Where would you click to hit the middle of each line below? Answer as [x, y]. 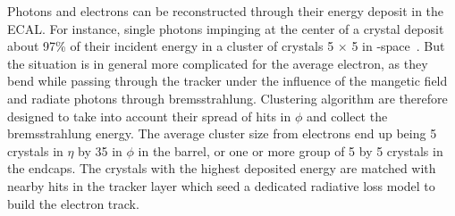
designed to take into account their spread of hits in [149, 116]
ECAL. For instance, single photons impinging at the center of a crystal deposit [226, 28]
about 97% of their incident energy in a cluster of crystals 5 [171, 46]
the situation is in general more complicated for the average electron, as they [218, 63]
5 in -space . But [398, 46]
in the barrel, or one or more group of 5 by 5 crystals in [291, 150]
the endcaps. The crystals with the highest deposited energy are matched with [222, 168]
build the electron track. [73, 203]
